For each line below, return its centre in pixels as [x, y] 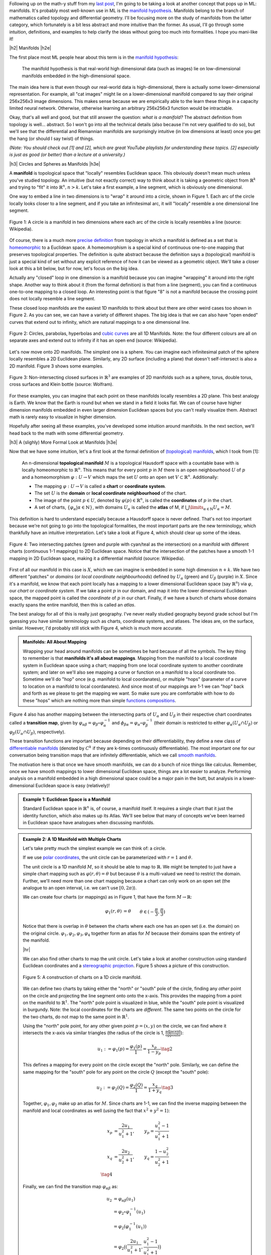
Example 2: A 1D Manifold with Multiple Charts [72, 839]
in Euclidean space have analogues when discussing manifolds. [89, 823]
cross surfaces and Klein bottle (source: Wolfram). [61, 385]
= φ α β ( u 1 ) [124, 1200]
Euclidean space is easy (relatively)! [73, 785]
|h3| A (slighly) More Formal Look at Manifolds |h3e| [63, 442]
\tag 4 [106, 1174]
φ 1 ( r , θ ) [113, 912]
